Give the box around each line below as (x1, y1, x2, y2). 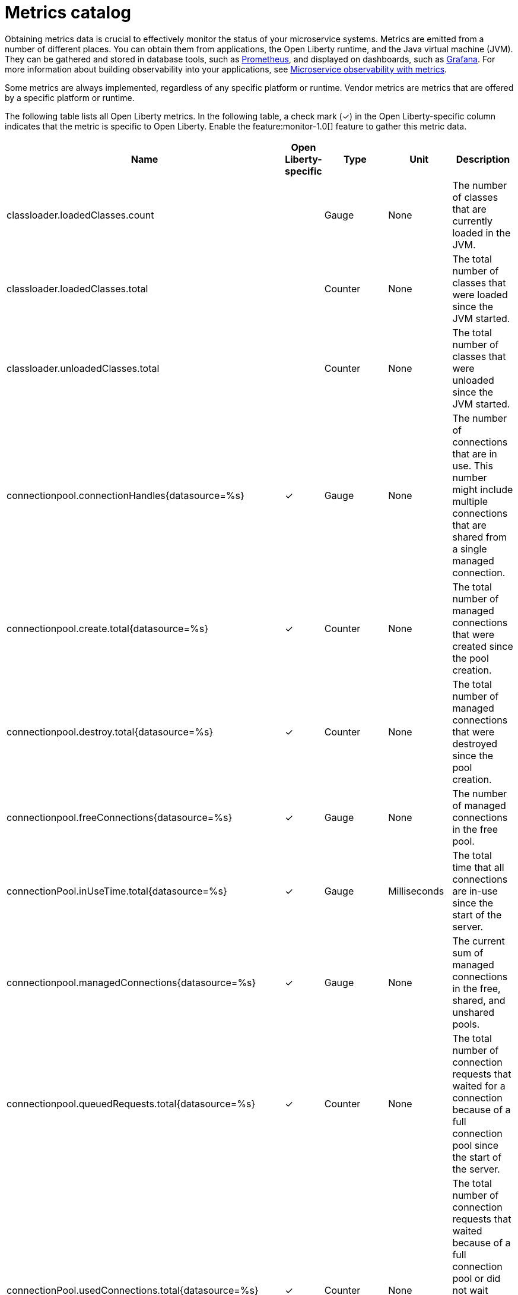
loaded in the (452, 226, 511, 239)
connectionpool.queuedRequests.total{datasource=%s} (7, 1097, 256, 1110)
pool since (452, 1139, 499, 1151)
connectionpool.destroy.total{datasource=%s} (7, 725, 214, 738)
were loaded (452, 288, 508, 301)
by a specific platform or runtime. (5, 92, 135, 103)
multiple (452, 495, 488, 507)
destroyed (452, 737, 498, 750)
